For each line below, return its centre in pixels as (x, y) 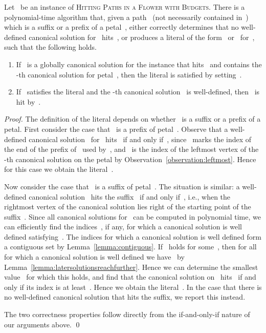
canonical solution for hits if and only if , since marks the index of (140, 139)
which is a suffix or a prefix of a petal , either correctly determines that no (121, 27)
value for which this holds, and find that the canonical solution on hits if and (130, 277)
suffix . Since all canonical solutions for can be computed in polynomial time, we (132, 216)
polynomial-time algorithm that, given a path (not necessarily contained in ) (126, 17)
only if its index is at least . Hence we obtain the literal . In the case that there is (133, 287)
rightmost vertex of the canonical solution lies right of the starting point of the (128, 207)
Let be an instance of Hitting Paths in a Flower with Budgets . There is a (125, 7)
